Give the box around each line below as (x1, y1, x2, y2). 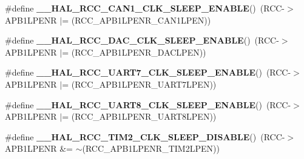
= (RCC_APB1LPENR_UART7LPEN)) (62, 77, 217, 90)
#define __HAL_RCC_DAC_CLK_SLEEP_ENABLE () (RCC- (5, 34, 279, 47)
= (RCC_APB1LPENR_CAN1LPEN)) (62, 13, 211, 26)
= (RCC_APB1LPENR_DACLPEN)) (62, 45, 206, 58)
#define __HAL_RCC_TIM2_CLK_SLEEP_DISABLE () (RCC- (5, 130, 285, 143)
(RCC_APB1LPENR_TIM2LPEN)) (82, 142, 220, 155)
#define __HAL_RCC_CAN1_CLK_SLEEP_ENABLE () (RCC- (5, 2, 285, 14)
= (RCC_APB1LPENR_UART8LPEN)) (62, 110, 217, 123)
